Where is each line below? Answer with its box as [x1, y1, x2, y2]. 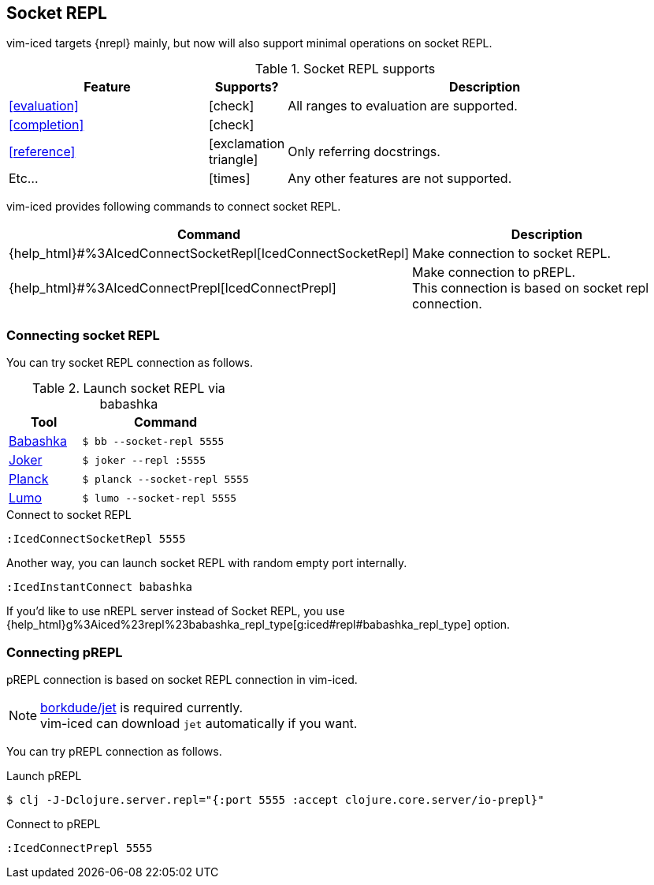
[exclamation [209, 136, 285, 152]
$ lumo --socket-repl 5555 [82, 491, 237, 504]
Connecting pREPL [6, 644, 123, 660]
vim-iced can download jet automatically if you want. [40, 715, 358, 731]
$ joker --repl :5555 [82, 454, 206, 466]
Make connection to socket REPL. [411, 245, 611, 262]
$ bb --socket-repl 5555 [82, 435, 225, 447]
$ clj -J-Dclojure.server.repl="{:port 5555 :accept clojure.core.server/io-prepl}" [6, 793, 544, 806]
